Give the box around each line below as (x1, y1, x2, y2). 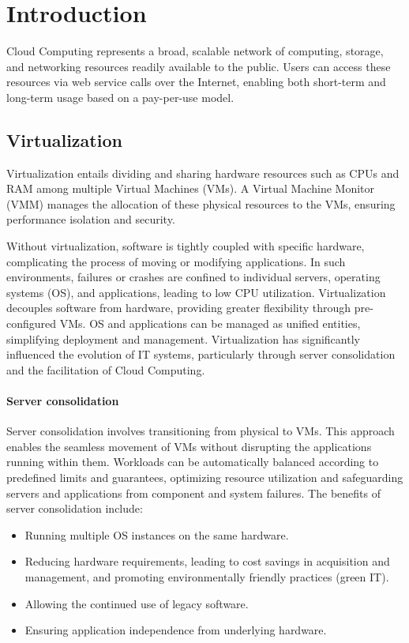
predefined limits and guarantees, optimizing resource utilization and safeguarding (6, 469, 403, 485)
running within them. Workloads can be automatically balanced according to (6, 453, 379, 470)
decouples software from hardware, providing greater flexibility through (6, 299, 351, 316)
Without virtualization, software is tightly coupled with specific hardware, (6, 238, 365, 254)
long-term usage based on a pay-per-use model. (6, 88, 235, 105)
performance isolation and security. (6, 211, 175, 227)
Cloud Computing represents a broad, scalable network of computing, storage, (6, 43, 384, 59)
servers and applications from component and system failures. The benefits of (6, 484, 381, 501)
